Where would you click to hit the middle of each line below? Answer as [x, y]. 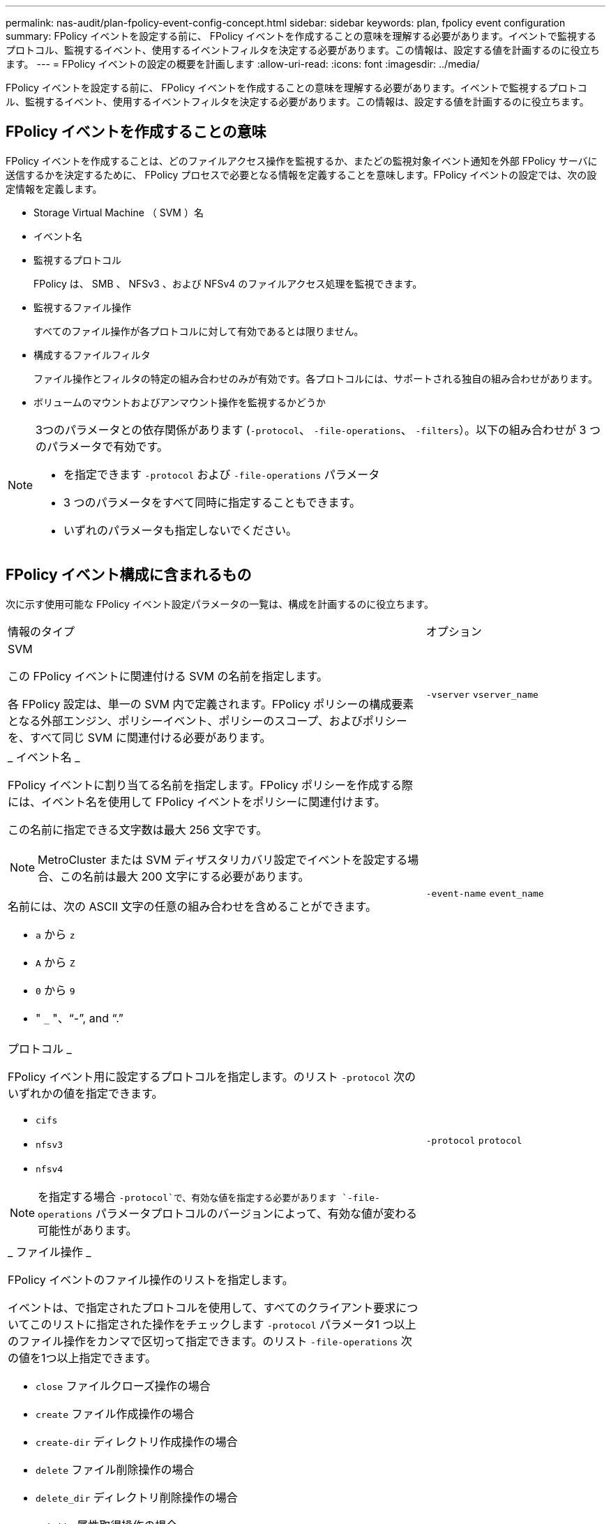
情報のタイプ [42, 631]
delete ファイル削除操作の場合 [115, 1469]
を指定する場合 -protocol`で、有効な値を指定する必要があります [187, 1196]
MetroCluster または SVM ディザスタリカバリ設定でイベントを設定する [223, 859]
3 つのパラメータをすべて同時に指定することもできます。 [212, 502]
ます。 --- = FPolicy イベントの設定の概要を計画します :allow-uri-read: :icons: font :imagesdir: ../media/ [243, 64]
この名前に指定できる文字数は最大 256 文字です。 [138, 829]
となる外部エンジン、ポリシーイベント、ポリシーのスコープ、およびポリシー [208, 720]
